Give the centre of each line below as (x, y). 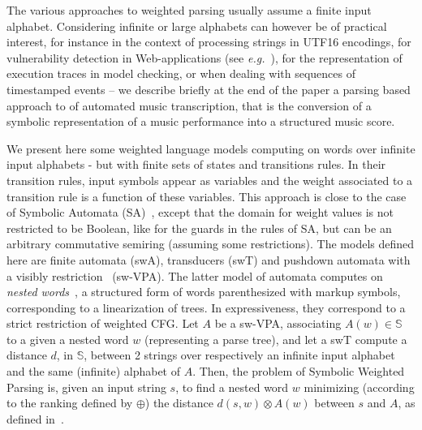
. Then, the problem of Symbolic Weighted (299, 371)
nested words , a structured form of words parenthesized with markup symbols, (204, 292)
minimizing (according (359, 387)
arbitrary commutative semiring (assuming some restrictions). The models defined (211, 244)
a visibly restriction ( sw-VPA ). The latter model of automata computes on (195, 275)
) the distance (179, 403)
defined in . (35, 418)
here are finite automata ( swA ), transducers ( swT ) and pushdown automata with (209, 259)
